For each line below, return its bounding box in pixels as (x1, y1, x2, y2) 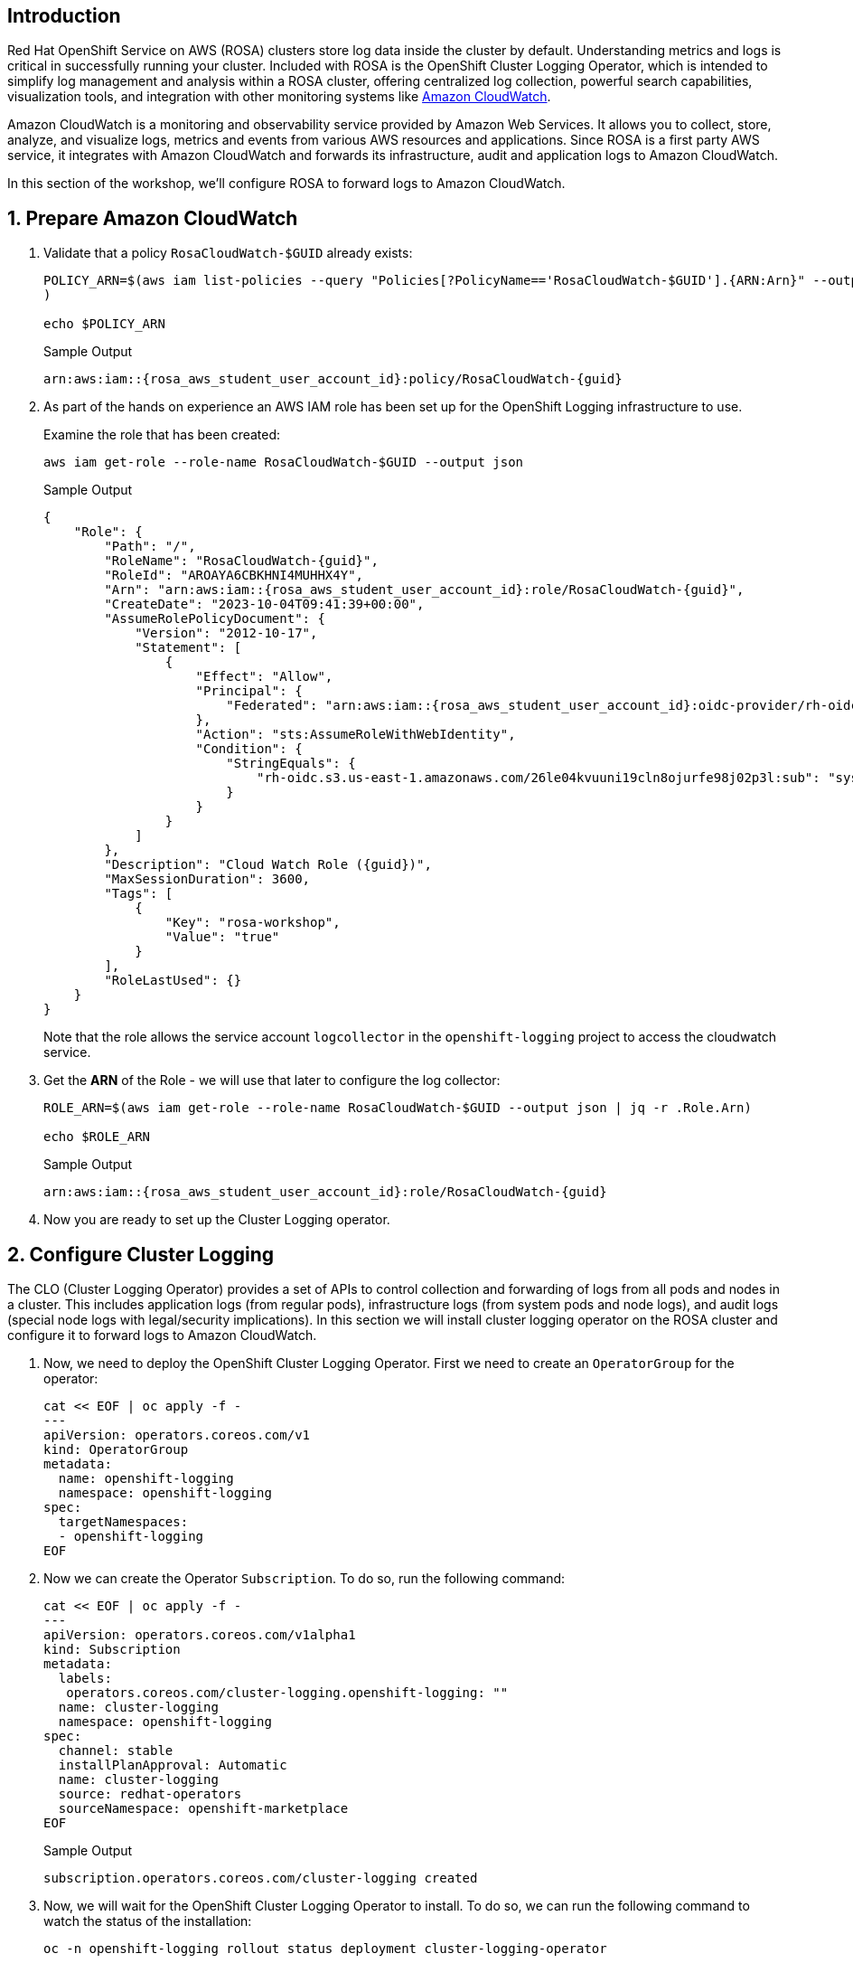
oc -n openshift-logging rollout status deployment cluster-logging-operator (43, 1941, 607, 1957)
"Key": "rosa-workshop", (164, 915, 341, 930)
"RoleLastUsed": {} (104, 973, 242, 988)
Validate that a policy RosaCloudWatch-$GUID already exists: (43, 245, 413, 261)
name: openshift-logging (58, 1471, 234, 1486)
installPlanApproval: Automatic (58, 1758, 287, 1773)
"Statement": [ (135, 640, 242, 656)
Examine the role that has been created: (43, 427, 281, 443)
